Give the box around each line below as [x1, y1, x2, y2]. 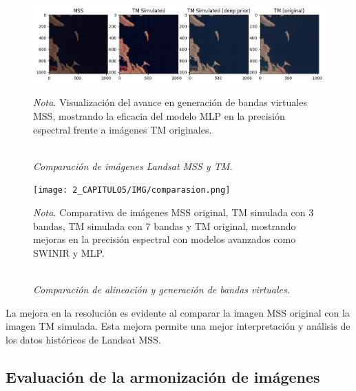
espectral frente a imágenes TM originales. [33, 122, 212, 136]
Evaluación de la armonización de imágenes [6, 366, 320, 387]
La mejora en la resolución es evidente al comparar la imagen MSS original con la [6, 305, 350, 319]
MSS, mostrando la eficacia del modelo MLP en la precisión [33, 109, 285, 123]
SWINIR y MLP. [33, 245, 105, 260]
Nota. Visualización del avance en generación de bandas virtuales [33, 95, 307, 109]
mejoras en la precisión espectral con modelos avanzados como [33, 232, 296, 246]
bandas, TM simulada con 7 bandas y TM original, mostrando [33, 218, 296, 233]
